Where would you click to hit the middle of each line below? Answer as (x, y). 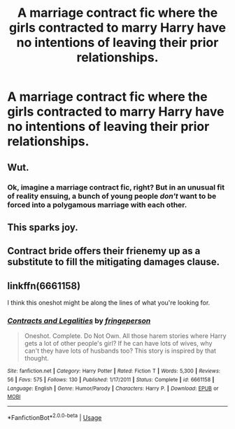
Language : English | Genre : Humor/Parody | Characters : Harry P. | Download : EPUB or (113, 388)
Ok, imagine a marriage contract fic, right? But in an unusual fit (116, 187)
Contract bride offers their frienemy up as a (104, 251)
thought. (36, 358)
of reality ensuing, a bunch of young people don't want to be (112, 196)
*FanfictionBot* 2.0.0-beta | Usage (55, 417)
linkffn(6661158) (44, 286)
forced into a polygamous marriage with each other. (97, 204)
